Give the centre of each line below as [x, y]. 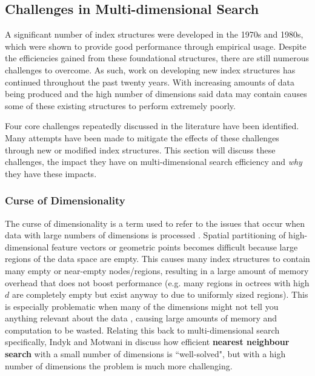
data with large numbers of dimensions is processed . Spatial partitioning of [145, 235]
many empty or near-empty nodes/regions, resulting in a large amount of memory [157, 270]
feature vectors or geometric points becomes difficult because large [175, 247]
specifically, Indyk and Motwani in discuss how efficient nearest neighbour [147, 342]
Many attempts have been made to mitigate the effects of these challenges [142, 137]
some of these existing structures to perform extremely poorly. [120, 105]
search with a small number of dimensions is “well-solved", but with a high [145, 354]
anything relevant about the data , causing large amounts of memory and [141, 318]
